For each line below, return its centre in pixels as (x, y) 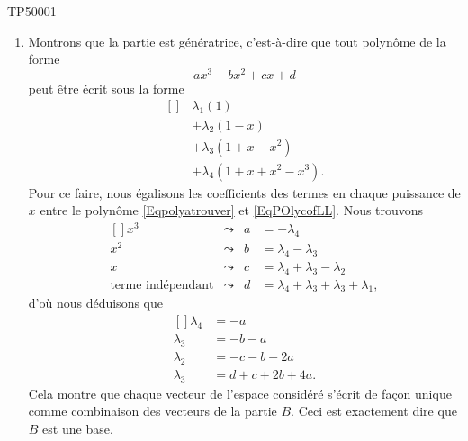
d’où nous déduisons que (95, 303)
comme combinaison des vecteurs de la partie (153, 411)
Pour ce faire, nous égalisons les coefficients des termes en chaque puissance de (244, 192)
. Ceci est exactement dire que (374, 411)
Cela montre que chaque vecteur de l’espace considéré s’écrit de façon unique (240, 393)
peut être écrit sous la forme (106, 88)
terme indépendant (162, 285)
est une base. (78, 428)
